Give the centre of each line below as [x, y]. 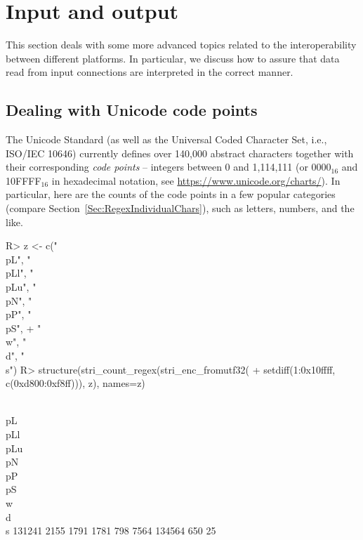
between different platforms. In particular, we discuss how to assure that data [173, 58]
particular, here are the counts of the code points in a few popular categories [171, 194]
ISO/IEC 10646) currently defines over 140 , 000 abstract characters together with [180, 153]
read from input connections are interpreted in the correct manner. [150, 72]
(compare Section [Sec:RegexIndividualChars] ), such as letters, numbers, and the [180, 208]
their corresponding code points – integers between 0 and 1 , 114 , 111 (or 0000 [169, 167]
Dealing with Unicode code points [132, 110]
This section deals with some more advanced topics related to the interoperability [181, 45]
